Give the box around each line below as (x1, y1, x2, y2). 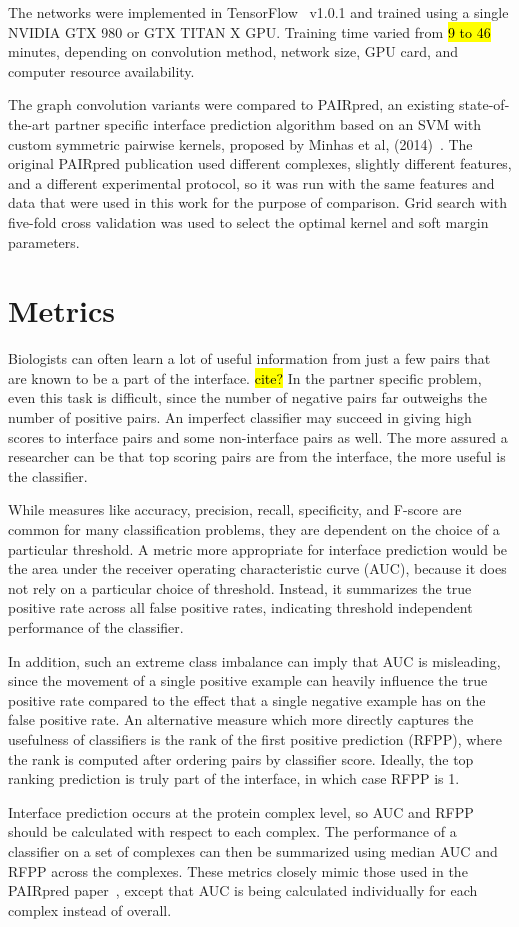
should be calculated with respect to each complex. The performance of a (8, 821, 457, 842)
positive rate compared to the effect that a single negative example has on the (8, 689, 486, 710)
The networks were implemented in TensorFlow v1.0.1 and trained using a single (8, 2, 509, 22)
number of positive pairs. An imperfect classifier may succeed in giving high (8, 407, 472, 428)
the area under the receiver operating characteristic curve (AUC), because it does (8, 558, 507, 579)
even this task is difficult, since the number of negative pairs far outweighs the (8, 387, 487, 408)
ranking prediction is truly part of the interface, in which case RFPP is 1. (8, 768, 460, 789)
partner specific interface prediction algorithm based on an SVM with (54, 113, 481, 134)
